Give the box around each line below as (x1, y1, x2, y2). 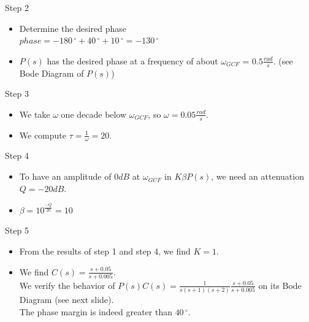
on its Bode (258, 278, 302, 291)
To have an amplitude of (19, 170, 112, 183)
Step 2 (5, 1, 29, 13)
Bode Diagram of (19, 66, 84, 79)
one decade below (61, 107, 127, 120)
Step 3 (5, 87, 29, 100)
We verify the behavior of (19, 278, 115, 291)
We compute (19, 128, 67, 141)
